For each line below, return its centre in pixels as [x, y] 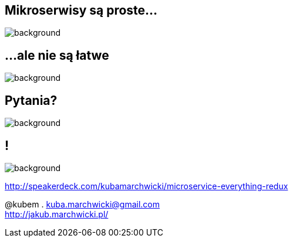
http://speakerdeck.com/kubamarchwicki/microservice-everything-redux [146, 186]
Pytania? [31, 100]
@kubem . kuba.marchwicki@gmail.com [82, 204]
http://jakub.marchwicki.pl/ [57, 214]
